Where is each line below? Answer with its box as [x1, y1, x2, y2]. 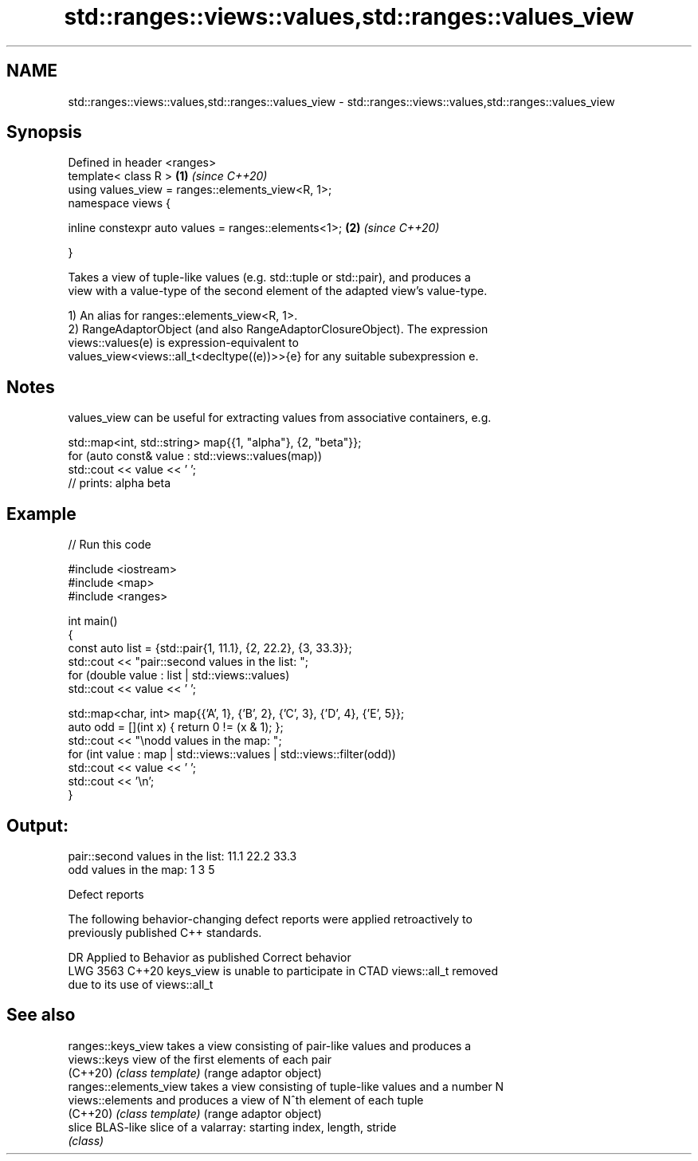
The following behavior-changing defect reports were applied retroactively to [68, 911, 473, 926]
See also [6, 1005, 76, 1025]
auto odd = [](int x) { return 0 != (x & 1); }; [68, 720, 284, 734]
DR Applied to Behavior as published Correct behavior [68, 950, 351, 964]
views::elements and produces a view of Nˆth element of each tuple [68, 1092, 424, 1107]
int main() [68, 614, 118, 628]
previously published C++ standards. [68, 925, 262, 939]
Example [6, 503, 76, 524]
